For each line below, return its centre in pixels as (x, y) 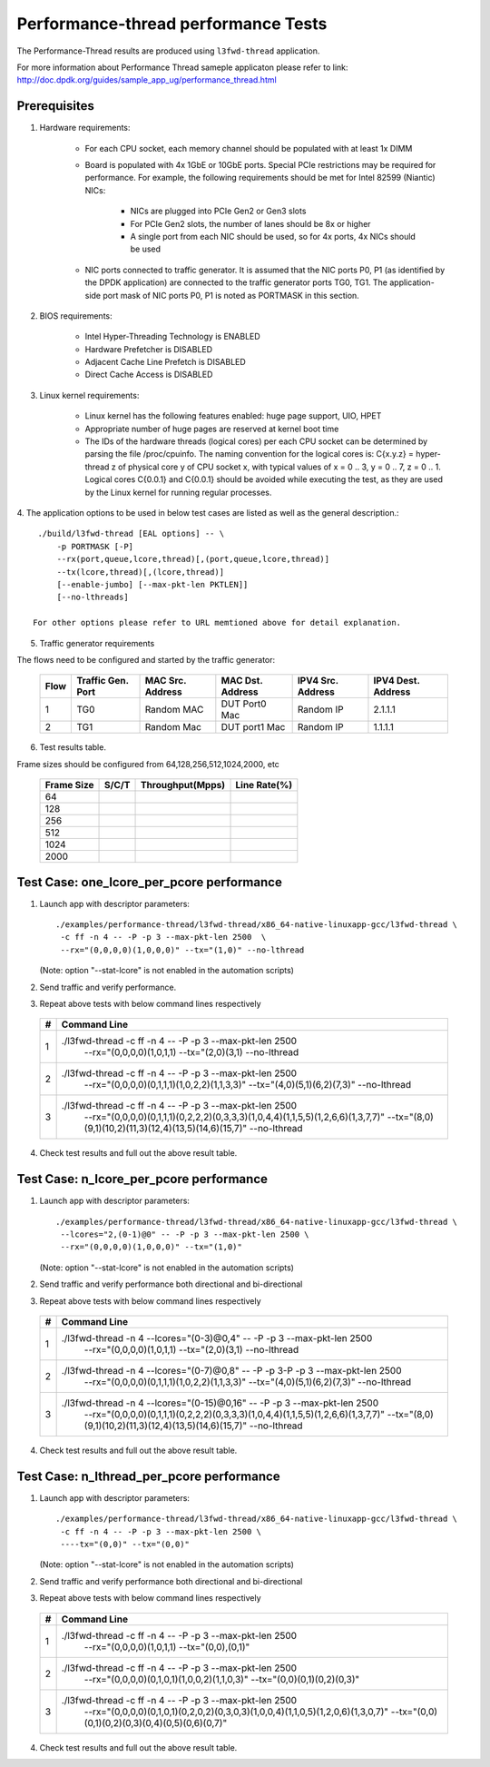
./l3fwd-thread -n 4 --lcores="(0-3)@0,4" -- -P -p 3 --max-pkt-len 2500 (217, 1338)
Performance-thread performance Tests (172, 24)
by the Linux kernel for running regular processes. (178, 492)
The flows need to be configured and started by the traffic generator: (146, 659)
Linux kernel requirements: (89, 395)
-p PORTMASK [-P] (95, 546)
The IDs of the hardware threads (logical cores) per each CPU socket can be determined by (256, 441)
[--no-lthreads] (93, 597)
